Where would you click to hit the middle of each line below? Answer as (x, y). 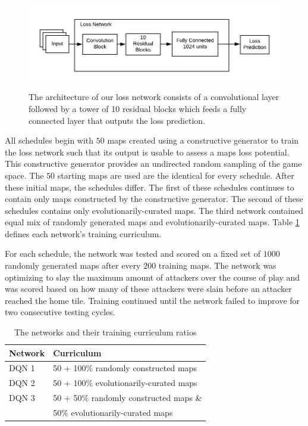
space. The (24, 175)
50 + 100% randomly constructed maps (125, 368)
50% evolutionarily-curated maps (113, 412)
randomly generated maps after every (73, 265)
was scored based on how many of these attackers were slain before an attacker (148, 289)
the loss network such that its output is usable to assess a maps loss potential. (147, 152)
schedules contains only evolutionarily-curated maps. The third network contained (154, 210)
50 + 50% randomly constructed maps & (128, 398)
